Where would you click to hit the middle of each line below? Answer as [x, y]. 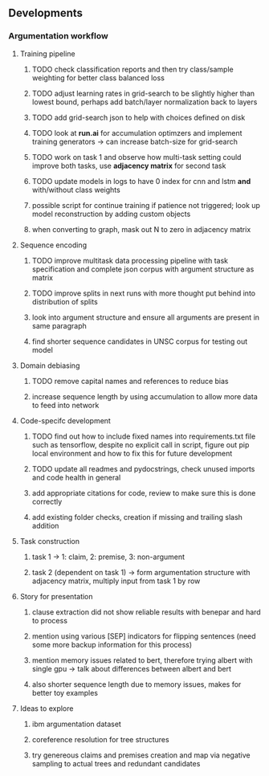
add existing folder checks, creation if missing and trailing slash [137, 517]
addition [45, 525]
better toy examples [65, 692]
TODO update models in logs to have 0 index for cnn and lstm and [141, 181]
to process [50, 620]
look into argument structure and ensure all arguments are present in [145, 317]
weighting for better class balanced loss [98, 78]
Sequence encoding [53, 245]
